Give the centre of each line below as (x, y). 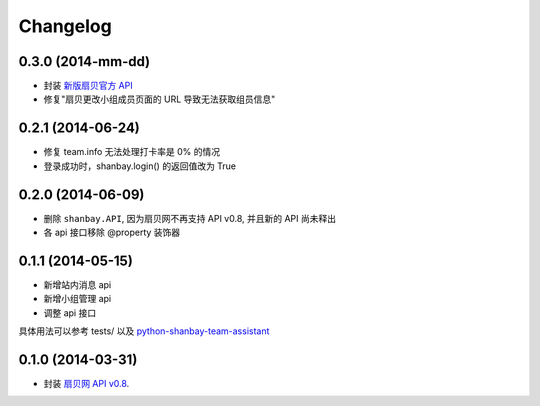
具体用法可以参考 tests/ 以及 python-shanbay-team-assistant (144, 331)
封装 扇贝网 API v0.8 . (86, 384)
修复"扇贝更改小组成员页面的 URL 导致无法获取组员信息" (159, 99)
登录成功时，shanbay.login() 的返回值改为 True (140, 166)
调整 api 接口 (70, 312)
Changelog (65, 26)
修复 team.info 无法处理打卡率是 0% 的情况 (132, 152)
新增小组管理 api (77, 299)
